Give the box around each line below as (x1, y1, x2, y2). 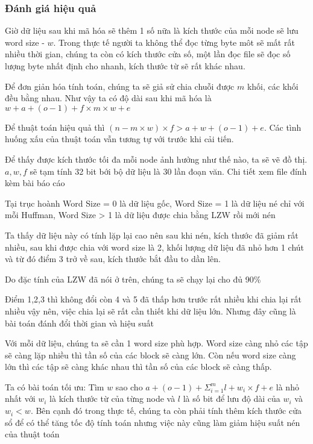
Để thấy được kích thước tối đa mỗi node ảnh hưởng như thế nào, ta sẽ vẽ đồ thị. (5, 152, 308, 165)
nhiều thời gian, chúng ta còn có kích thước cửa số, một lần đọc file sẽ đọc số (5, 48, 291, 60)
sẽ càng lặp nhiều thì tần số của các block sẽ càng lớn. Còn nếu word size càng (5, 348, 296, 361)
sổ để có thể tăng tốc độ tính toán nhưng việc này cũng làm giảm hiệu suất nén (5, 416, 300, 428)
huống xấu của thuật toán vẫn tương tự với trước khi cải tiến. (5, 133, 234, 145)
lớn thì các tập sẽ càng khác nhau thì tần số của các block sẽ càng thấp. (5, 360, 272, 373)
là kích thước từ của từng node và (49, 392, 175, 405)
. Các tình (264, 120, 302, 133)
